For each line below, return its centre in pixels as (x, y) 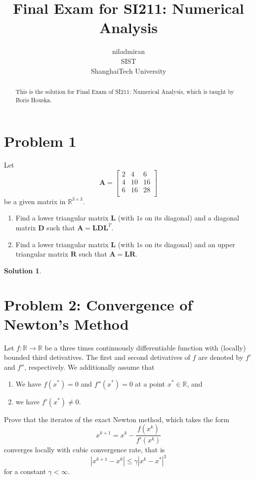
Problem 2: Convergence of (98, 304)
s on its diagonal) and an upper (188, 244)
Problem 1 (40, 141)
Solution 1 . (23, 270)
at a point (150, 383)
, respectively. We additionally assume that (89, 367)
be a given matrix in (35, 201)
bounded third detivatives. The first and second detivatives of (97, 357)
